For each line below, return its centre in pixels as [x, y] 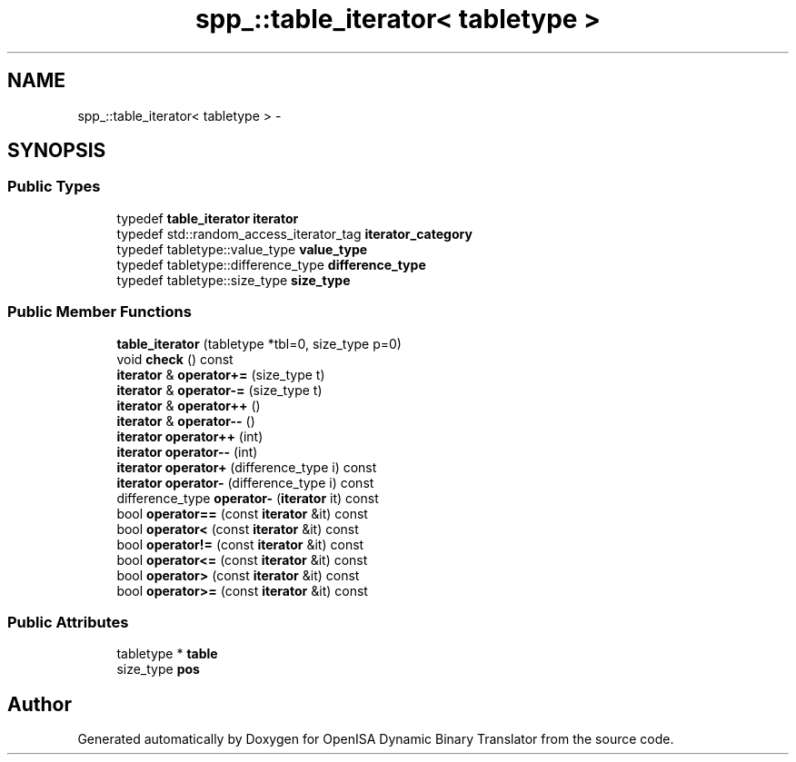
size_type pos [158, 669]
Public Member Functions [99, 312]
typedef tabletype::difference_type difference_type [271, 264]
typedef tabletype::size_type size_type [234, 280]
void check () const [175, 359]
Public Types [54, 187]
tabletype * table [167, 654]
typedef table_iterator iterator [208, 218]
